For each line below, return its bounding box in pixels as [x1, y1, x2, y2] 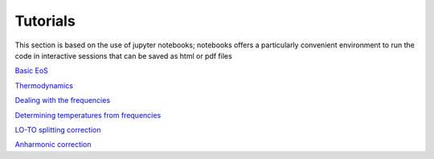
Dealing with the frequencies [14, 96, 111, 105]
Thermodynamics [14, 80, 74, 90]
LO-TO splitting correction [14, 124, 101, 134]
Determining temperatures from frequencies [14, 110, 162, 120]
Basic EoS [14, 66, 48, 75]
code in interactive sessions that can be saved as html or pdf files [14, 51, 232, 60]
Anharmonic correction [14, 140, 92, 149]
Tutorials [14, 12, 76, 30]
